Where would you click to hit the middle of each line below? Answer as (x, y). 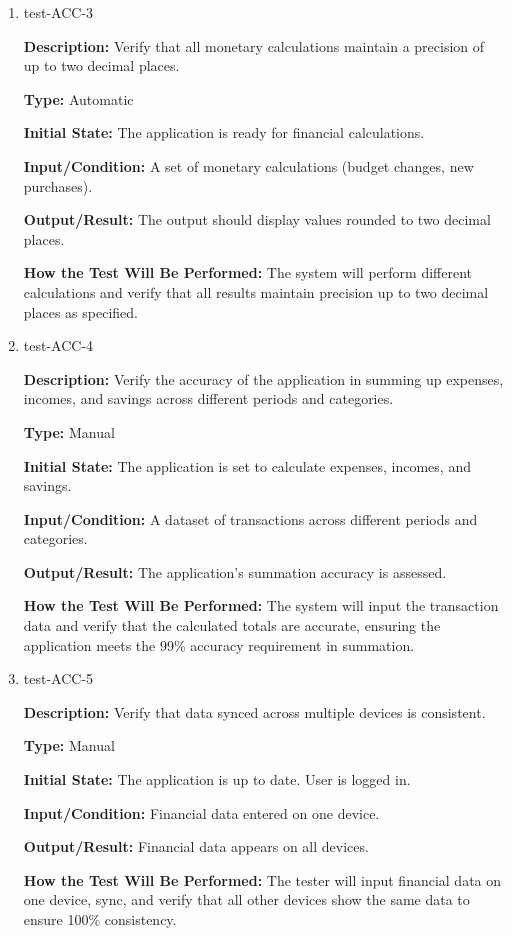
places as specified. (80, 311)
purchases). (58, 185)
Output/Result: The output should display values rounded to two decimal (257, 219)
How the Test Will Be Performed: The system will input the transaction (261, 605)
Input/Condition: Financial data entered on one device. (201, 812)
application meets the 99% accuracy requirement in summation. (219, 644)
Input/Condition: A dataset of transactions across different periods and (250, 518)
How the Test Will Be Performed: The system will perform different (247, 272)
